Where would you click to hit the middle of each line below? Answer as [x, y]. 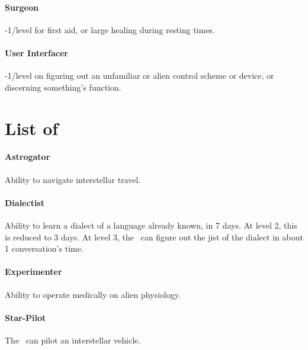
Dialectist [25, 202]
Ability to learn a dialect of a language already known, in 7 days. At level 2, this [151, 225]
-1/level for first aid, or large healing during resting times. [110, 29]
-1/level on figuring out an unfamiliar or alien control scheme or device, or [139, 76]
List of [32, 128]
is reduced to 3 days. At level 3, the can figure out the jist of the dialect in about [154, 237]
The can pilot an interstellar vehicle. [73, 340]
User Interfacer [36, 52]
